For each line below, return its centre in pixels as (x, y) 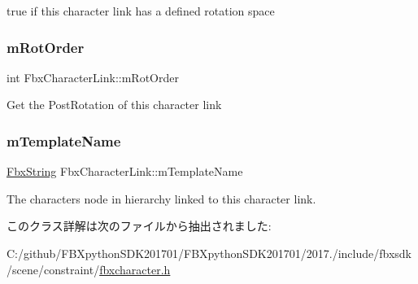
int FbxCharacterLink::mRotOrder (93, 77)
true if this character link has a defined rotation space (141, 11)
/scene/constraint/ (53, 269)
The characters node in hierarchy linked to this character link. (161, 198)
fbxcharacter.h (135, 269)
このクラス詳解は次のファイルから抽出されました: (139, 226)
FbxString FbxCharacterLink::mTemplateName (125, 171)
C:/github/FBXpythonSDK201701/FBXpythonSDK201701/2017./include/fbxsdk (209, 253)
